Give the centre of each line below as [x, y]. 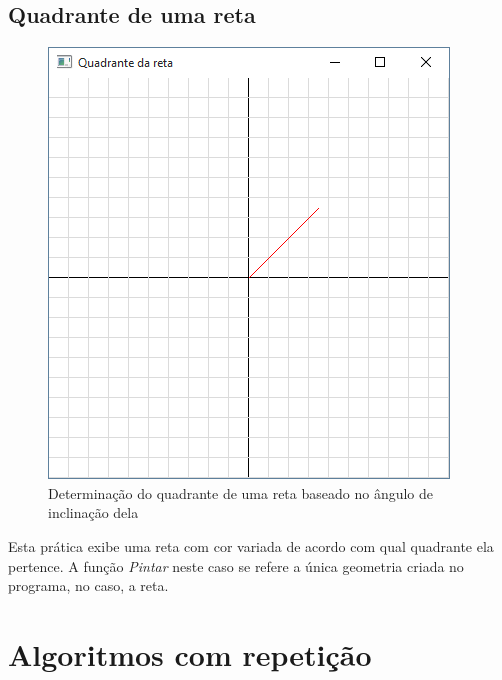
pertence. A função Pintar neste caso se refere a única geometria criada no [236, 565]
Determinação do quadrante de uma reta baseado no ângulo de [240, 492]
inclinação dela [93, 512]
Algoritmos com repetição [190, 653]
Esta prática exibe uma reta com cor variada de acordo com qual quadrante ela [251, 545]
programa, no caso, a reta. [88, 585]
